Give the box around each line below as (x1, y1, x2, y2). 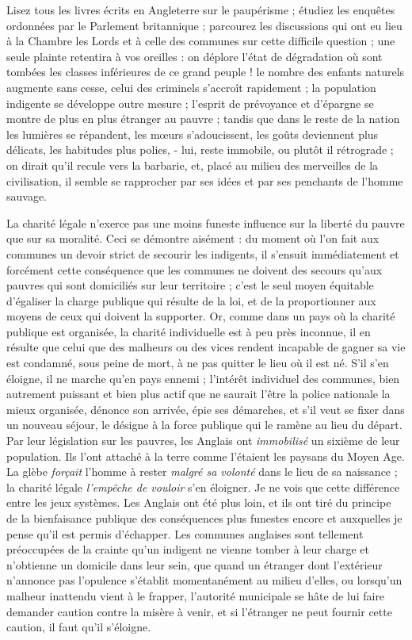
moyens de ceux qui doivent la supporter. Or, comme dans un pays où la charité (6, 308, 395, 324)
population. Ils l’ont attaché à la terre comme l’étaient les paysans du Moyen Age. (6, 447, 405, 464)
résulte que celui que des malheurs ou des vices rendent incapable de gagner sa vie (6, 339, 406, 355)
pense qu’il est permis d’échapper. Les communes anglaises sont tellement (6, 525, 364, 542)
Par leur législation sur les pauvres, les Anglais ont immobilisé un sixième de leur (6, 432, 400, 449)
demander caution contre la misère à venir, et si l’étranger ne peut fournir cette (6, 603, 392, 619)
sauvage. (6, 188, 48, 205)
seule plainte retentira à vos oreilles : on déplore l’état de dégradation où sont (6, 48, 383, 64)
